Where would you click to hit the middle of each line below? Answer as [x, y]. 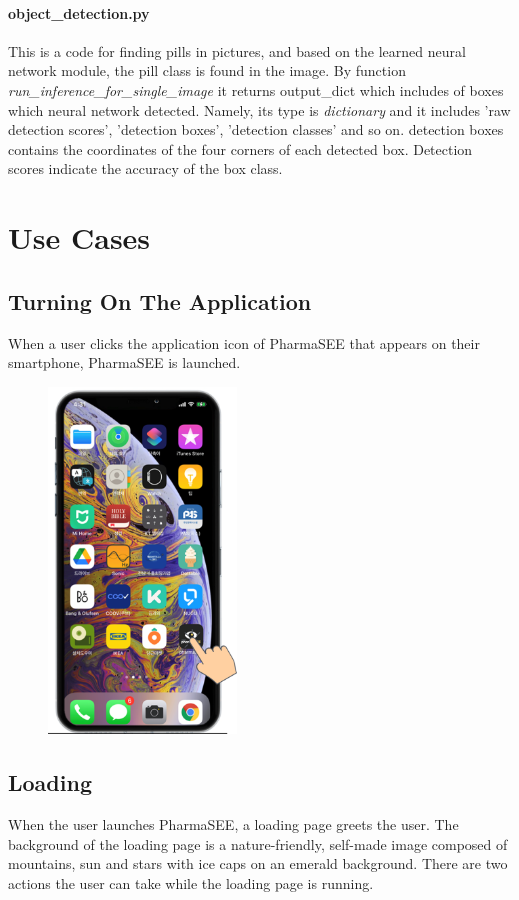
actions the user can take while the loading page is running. [191, 882]
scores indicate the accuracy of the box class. [145, 168]
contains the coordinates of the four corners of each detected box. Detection [240, 148]
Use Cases [79, 237]
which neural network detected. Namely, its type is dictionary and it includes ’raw [259, 109]
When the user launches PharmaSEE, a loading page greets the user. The [233, 823]
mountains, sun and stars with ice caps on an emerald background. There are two [258, 863]
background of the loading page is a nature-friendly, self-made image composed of [258, 843]
